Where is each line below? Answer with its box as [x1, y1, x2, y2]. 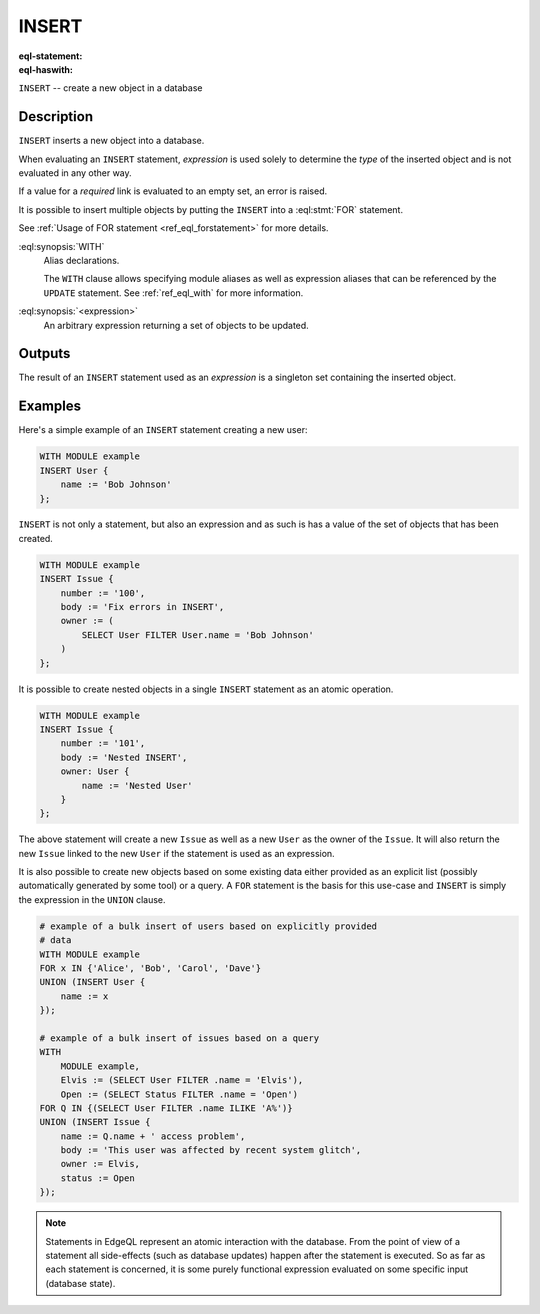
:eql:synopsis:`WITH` [18, 240, 105, 252]
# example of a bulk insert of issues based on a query [39, 1032, 320, 1044]
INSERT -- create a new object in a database [18, 82, 203, 94]
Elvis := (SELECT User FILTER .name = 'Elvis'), [60, 1075, 304, 1086]
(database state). [45, 1277, 116, 1289]
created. [18, 532, 54, 544]
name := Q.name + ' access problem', [60, 1130, 246, 1142]
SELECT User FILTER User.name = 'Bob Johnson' [81, 629, 314, 640]
